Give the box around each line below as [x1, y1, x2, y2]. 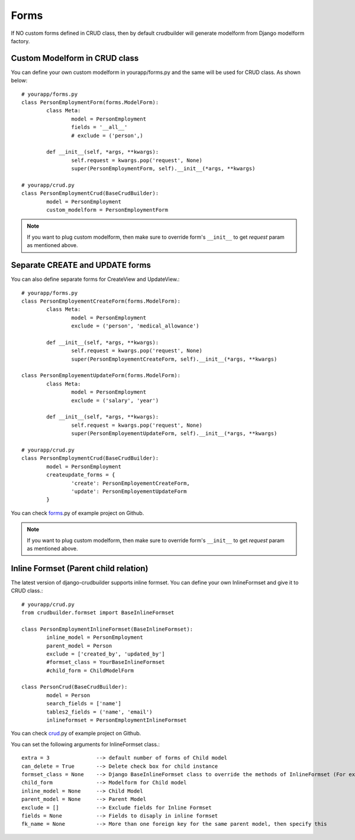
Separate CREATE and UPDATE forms [11, 260, 151, 270]
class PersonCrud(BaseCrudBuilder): [21, 683, 128, 690]
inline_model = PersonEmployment [46, 634, 143, 641]
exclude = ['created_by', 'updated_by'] [46, 650, 165, 657]
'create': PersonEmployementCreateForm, [71, 479, 191, 487]
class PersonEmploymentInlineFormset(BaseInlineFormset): [21, 625, 193, 633]
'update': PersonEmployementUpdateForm [71, 488, 187, 495]
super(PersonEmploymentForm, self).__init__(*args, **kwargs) [71, 166, 256, 172]
